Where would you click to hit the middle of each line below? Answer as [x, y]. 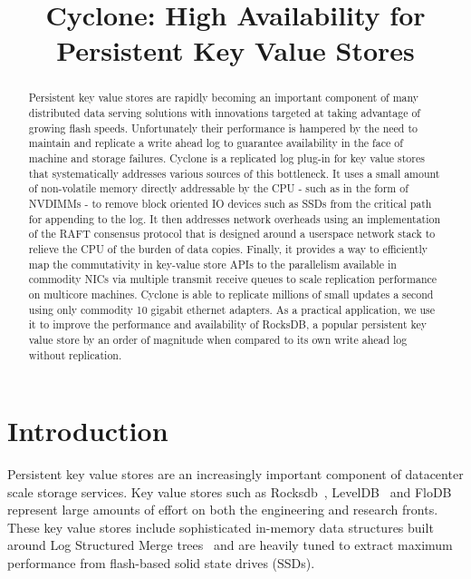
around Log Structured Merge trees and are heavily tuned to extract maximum [230, 545]
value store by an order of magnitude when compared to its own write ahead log [218, 339]
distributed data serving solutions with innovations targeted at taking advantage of [224, 113]
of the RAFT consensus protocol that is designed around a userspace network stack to [232, 234]
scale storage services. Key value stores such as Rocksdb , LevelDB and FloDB [230, 491]
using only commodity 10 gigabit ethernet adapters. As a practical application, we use [232, 309]
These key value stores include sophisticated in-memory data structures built [221, 527]
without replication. [75, 354]
